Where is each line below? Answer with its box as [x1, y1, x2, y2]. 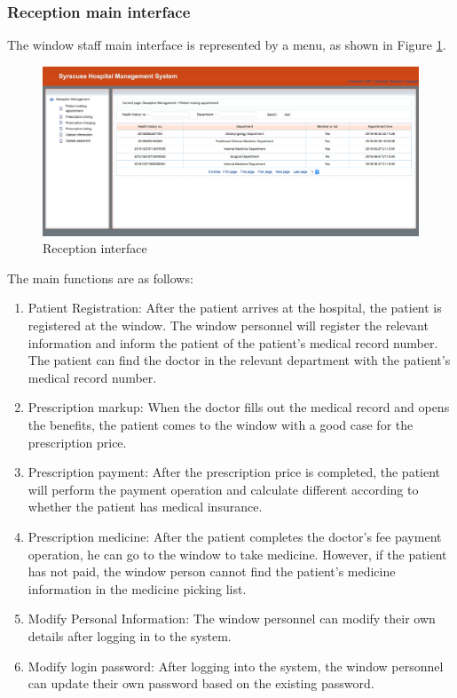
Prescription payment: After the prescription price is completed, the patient [28, 463, 441, 481]
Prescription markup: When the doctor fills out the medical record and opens [28, 398, 450, 416]
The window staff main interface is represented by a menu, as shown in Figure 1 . [7, 36, 446, 54]
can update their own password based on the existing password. [28, 674, 374, 693]
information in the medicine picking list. [28, 579, 247, 598]
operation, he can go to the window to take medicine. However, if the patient [28, 544, 447, 563]
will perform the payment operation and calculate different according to [28, 480, 419, 498]
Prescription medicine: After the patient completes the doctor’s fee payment [28, 527, 442, 545]
